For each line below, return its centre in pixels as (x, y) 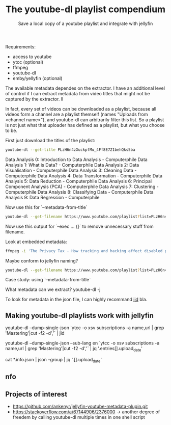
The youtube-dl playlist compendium (85, 9)
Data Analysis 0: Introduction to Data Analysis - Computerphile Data (76, 160)
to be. (11, 130)
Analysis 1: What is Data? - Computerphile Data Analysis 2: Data (72, 165)
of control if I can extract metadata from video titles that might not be (78, 93)
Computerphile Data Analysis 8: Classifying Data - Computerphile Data (79, 192)
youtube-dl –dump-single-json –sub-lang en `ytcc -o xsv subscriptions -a (82, 343)
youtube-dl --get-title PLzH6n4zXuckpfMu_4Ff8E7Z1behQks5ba (70, 150)
